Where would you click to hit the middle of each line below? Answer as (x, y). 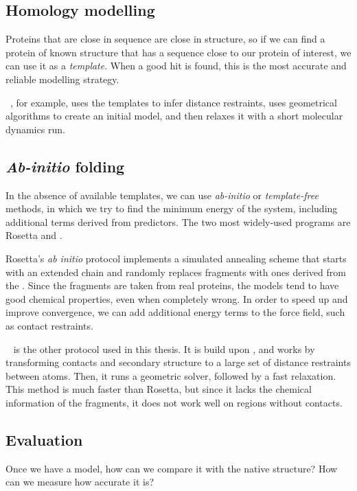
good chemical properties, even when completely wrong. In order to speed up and (177, 298)
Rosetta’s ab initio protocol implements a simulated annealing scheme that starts (176, 258)
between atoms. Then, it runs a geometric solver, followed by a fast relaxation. (171, 375)
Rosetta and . (34, 235)
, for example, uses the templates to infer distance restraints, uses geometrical (174, 102)
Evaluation (44, 439)
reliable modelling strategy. (62, 79)
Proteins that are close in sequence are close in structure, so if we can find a (165, 39)
